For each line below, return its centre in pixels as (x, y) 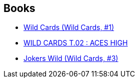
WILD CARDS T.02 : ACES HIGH (76, 43)
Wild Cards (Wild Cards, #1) (69, 27)
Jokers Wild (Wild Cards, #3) (71, 58)
